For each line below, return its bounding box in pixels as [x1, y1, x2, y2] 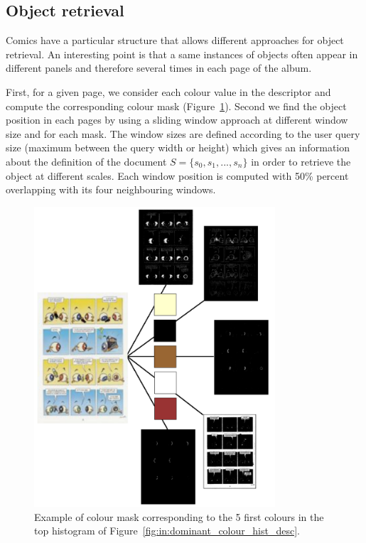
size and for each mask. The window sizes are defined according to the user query [6, 126, 360, 141]
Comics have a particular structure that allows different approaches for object [6, 33, 344, 48]
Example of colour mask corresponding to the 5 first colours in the [34, 509, 324, 524]
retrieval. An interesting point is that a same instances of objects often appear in [6, 46, 358, 61]
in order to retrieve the [251, 154, 351, 168]
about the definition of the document [6, 154, 167, 168]
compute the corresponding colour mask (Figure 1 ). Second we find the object [6, 98, 347, 113]
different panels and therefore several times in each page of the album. [6, 60, 312, 75]
